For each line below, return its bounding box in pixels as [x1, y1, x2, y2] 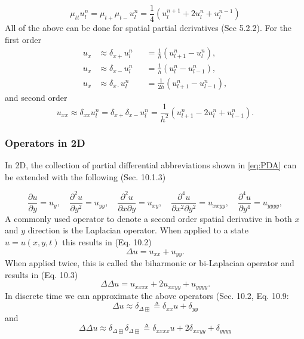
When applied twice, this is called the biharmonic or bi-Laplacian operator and [5, 257, 294, 269]
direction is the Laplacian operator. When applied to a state [27, 224, 248, 236]
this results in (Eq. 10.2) [62, 236, 152, 248]
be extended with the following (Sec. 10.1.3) [5, 170, 166, 183]
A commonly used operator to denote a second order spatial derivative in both [5, 212, 292, 224]
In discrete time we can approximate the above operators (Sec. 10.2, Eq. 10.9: [5, 289, 289, 301]
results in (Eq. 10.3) [5, 268, 78, 281]
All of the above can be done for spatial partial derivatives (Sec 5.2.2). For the [5, 21, 292, 34]
